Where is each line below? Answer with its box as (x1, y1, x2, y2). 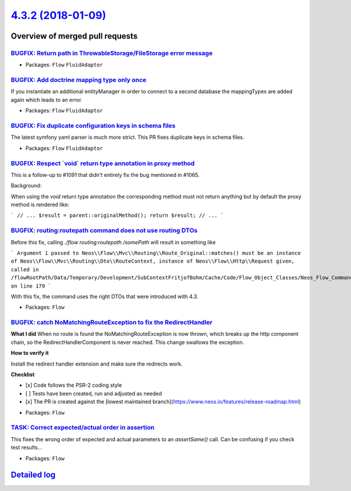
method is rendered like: (11, 201, 70, 208)
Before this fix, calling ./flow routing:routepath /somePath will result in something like (11, 238, 216, 245)
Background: (11, 182, 42, 189)
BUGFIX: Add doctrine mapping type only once (11, 76, 147, 84)
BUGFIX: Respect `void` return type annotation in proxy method (11, 159, 195, 167)
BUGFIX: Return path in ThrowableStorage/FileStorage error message (11, 49, 213, 57)
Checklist (11, 371, 35, 378)
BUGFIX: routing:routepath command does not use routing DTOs (11, 226, 198, 234)
